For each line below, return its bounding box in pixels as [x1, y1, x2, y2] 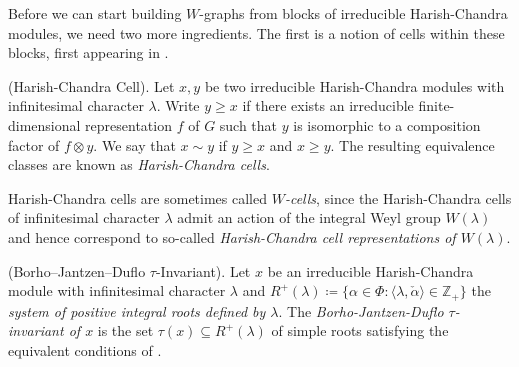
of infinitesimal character [8, 207, 160, 228]
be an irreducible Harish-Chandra [267, 260, 474, 281]
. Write [156, 95, 200, 116]
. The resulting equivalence [330, 134, 495, 155]
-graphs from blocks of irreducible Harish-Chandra [199, 3, 508, 23]
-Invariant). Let [155, 260, 251, 281]
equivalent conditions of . [8, 339, 162, 360]
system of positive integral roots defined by [8, 300, 266, 321]
